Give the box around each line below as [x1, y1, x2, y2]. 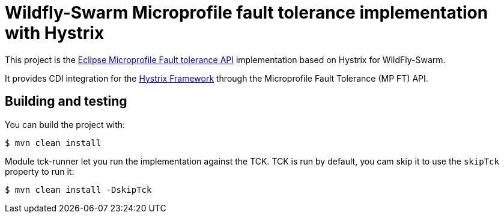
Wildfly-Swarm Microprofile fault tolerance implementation [5, 2, 488, 23]
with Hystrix [5, 23, 105, 43]
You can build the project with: [5, 119, 126, 130]
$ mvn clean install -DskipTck [5, 184, 152, 195]
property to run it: [5, 166, 74, 177]
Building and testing [5, 94, 127, 109]
